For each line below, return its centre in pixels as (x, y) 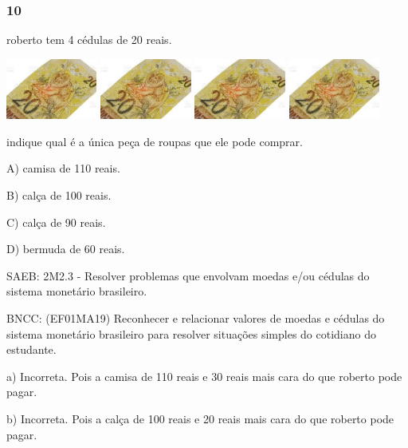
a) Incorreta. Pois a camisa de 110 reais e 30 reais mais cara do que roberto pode (204, 376)
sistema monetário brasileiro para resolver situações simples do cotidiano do (191, 333)
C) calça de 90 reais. (56, 222)
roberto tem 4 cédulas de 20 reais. (89, 40)
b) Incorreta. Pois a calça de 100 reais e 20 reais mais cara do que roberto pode (200, 419)
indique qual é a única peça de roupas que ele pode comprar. (155, 141)
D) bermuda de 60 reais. (66, 249)
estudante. (31, 349)
